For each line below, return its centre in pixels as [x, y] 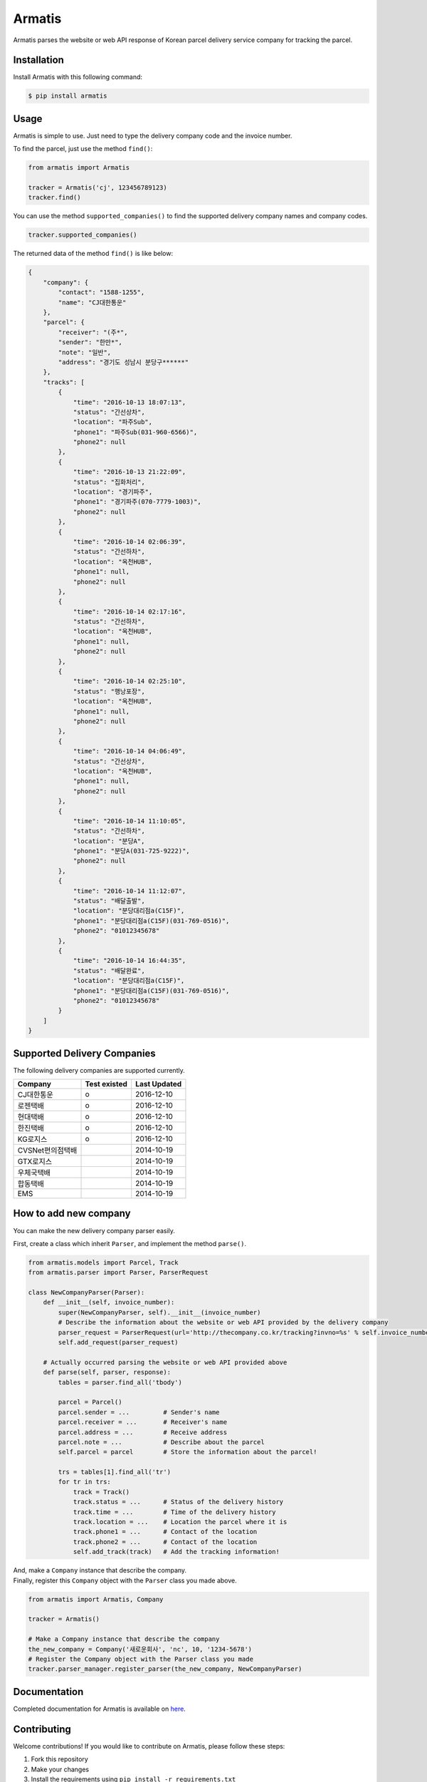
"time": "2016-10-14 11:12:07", [130, 891]
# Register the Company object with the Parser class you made [141, 1659]
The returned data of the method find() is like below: [93, 254]
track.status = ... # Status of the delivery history [178, 1502]
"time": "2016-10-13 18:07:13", [130, 402]
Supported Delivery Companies [84, 1053]
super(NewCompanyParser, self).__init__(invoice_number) [159, 1312]
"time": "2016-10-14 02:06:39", [130, 541]
